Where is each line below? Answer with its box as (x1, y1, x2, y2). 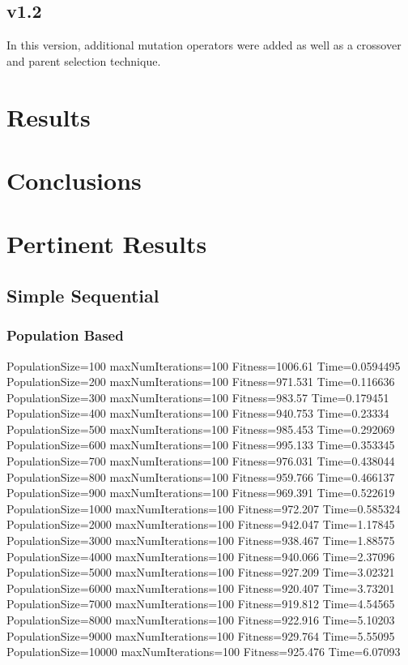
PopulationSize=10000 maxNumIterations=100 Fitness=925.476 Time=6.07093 (6, 643, 401, 660)
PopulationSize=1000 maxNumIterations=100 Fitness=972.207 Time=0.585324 (6, 500, 401, 517)
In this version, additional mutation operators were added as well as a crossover (6, 36, 402, 54)
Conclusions (6, 163, 142, 196)
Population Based (6, 325, 124, 345)
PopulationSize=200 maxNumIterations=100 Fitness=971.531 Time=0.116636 (6, 373, 395, 390)
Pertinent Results (6, 227, 207, 260)
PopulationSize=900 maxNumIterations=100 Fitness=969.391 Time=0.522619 (6, 484, 395, 501)
